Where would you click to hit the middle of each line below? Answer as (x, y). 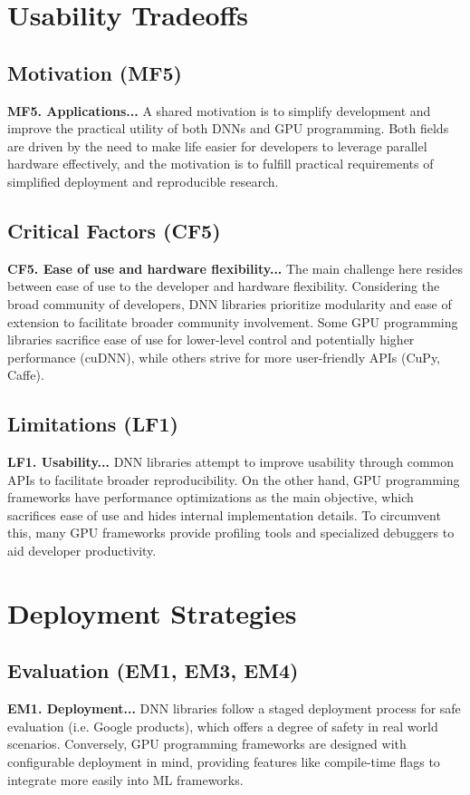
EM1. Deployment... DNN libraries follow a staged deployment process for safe (234, 708)
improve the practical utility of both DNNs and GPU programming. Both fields (228, 128)
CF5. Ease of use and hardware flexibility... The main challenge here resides (235, 268)
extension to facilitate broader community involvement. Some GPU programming (233, 321)
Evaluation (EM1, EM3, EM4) (153, 670)
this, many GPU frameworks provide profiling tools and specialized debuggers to (231, 533)
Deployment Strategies (152, 612)
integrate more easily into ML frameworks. (125, 779)
